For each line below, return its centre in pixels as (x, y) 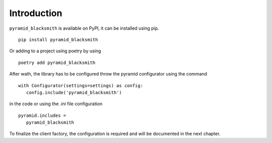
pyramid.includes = (42, 115)
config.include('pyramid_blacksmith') (74, 92)
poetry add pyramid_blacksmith (57, 62)
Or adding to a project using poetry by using (55, 51)
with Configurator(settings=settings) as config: (81, 85)
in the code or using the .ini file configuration (56, 104)
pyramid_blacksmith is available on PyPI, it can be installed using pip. (84, 28)
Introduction (36, 13)
